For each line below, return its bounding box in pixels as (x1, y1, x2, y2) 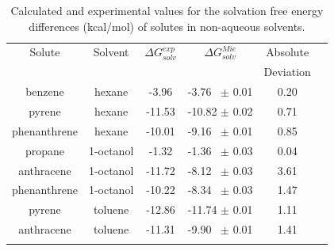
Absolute (266, 44, 309, 60)
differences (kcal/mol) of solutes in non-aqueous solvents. (29, 17, 305, 34)
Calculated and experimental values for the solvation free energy (10, 2, 324, 18)
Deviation (263, 63, 311, 80)
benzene (25, 83, 64, 100)
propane (25, 142, 64, 158)
